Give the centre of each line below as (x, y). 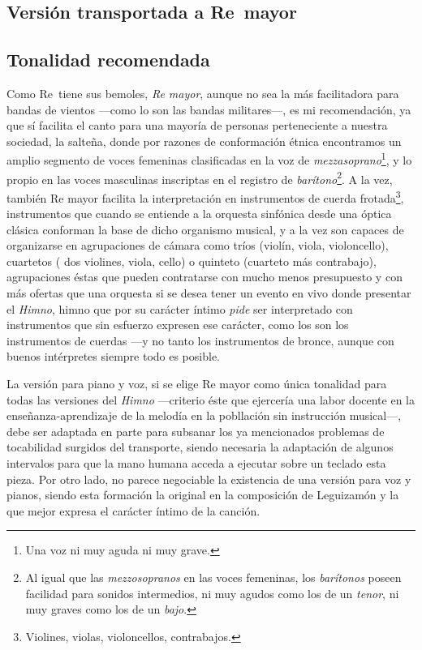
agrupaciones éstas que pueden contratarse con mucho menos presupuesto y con (205, 277)
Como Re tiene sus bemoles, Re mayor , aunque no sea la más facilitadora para (203, 93)
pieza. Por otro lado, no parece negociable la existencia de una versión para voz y (209, 479)
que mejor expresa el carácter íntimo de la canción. (133, 510)
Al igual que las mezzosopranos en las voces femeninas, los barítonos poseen (213, 577)
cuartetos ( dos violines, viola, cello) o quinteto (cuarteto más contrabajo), (192, 261)
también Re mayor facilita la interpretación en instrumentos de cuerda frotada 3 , (205, 196)
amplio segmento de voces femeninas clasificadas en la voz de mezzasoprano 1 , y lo (209, 159)
